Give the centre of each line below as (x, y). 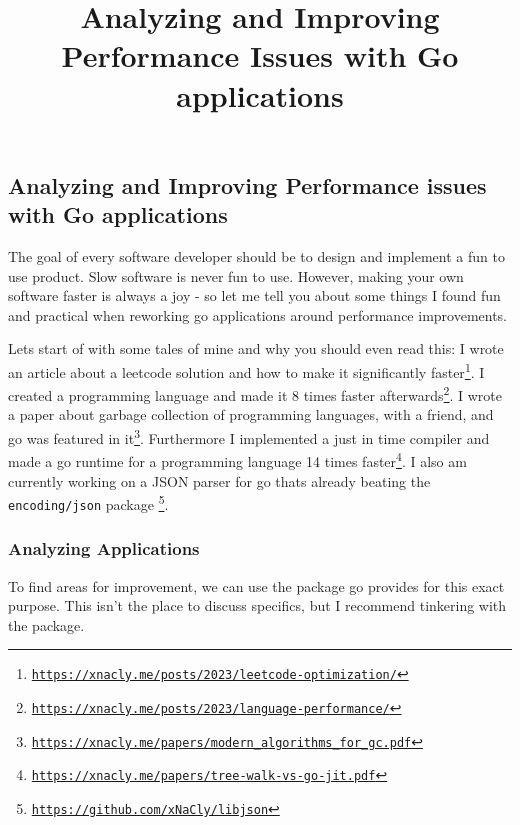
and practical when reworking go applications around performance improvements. (258, 314)
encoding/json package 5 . (88, 502)
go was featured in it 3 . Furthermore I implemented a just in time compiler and (249, 436)
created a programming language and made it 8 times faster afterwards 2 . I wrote (255, 393)
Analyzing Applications (104, 548)
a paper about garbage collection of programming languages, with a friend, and (251, 414)
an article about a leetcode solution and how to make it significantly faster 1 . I (246, 370)
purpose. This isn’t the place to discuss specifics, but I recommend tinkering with (257, 605)
